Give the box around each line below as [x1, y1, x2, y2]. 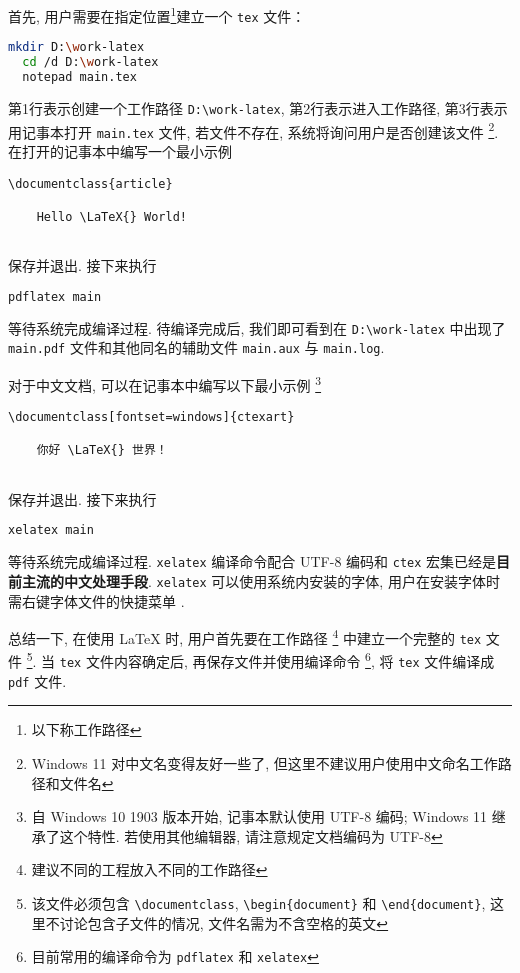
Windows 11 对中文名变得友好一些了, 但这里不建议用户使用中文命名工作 [31, 753, 498, 774]
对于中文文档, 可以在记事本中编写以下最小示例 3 [8, 371, 322, 395]
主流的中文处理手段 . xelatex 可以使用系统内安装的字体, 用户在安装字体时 [21, 570, 500, 591]
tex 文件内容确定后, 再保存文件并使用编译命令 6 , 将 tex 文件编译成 [59, 648, 495, 672]
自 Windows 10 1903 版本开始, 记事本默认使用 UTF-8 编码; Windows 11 [31, 806, 488, 827]
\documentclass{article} [8, 176, 173, 191]
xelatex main [8, 523, 94, 538]
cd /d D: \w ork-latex [22, 55, 159, 70]
